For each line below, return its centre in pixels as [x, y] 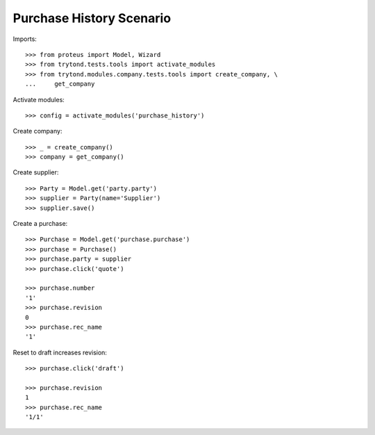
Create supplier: [36, 172]
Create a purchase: [40, 224]
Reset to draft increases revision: [60, 352]
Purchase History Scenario [92, 18]
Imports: [25, 39]
